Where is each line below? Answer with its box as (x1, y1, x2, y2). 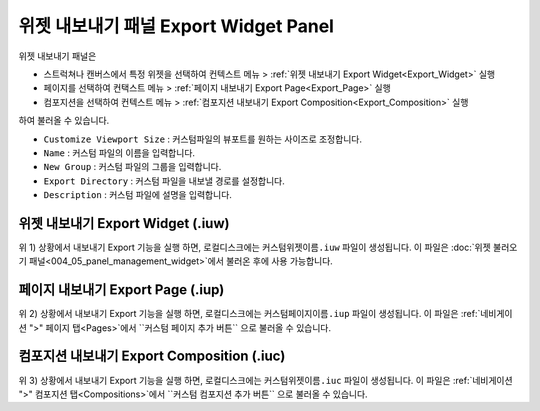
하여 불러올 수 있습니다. (18, 115, 110, 127)
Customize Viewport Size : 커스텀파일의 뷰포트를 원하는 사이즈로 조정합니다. (43, 133, 362, 145)
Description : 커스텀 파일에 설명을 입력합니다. (43, 189, 232, 201)
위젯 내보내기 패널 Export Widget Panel (18, 15, 335, 37)
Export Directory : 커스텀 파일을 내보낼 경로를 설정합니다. (43, 175, 285, 187)
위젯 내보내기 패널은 (18, 50, 97, 62)
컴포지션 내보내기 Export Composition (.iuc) (18, 348, 286, 365)
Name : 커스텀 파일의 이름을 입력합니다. (43, 146, 195, 159)
